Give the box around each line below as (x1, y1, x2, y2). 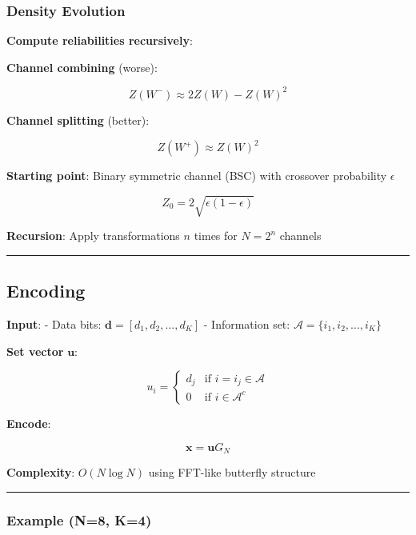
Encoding (6, 278, 86, 303)
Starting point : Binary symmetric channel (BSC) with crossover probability (6, 167, 387, 183)
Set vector (6, 342, 64, 359)
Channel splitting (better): (6, 111, 150, 128)
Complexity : (6, 464, 75, 481)
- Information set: (203, 315, 290, 332)
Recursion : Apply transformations (6, 227, 180, 244)
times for (194, 227, 238, 244)
